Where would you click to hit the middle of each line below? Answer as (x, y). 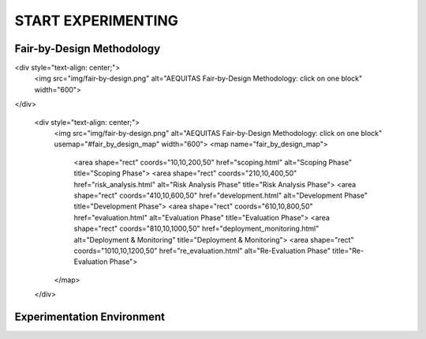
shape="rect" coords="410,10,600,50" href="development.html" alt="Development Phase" (221, 195)
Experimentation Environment (90, 316)
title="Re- (348, 250)
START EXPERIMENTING (97, 21)
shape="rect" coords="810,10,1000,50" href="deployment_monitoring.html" (196, 228)
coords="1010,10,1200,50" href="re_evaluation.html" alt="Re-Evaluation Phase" (202, 250)
